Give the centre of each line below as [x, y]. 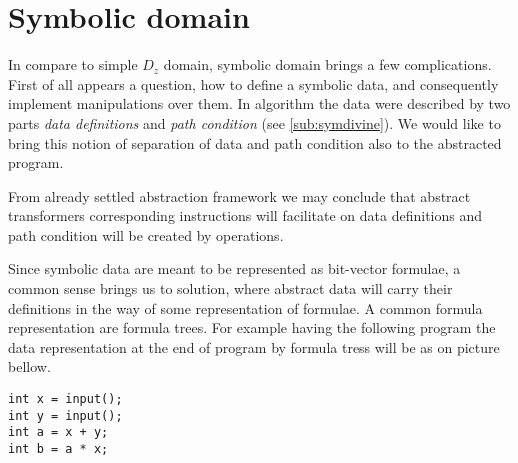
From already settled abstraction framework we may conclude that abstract [239, 195]
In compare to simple [73, 64]
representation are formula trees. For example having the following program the [252, 327]
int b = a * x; [58, 449]
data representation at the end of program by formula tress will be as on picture [254, 346]
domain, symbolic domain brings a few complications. [327, 64]
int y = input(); [65, 415]
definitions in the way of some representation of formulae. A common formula [245, 307]
